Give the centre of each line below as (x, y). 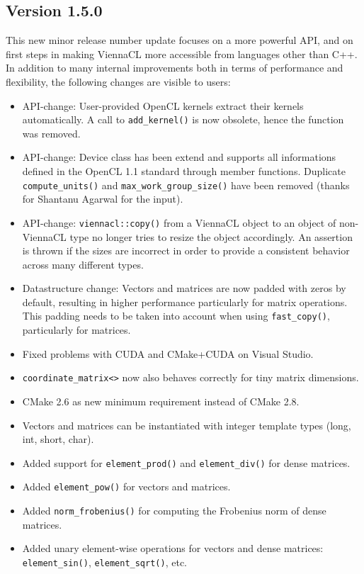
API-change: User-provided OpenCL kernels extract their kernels (163, 105)
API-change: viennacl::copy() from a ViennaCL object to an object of (179, 222)
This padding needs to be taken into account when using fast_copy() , (176, 316)
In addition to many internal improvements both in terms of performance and (175, 68)
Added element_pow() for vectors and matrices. (126, 486)
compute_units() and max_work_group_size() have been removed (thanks (186, 185)
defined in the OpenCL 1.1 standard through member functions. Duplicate (184, 171)
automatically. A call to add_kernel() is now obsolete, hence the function (183, 119)
